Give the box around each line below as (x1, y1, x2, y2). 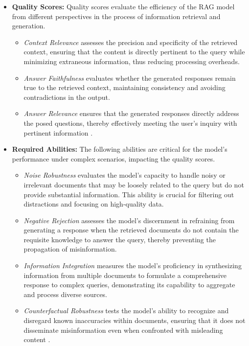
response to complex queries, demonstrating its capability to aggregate (23, 279, 235, 290)
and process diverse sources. (23, 289, 108, 299)
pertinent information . (23, 127, 93, 138)
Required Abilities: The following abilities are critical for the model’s (12, 144, 227, 154)
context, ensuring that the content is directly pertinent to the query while (23, 46, 245, 57)
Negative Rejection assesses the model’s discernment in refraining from (23, 215, 235, 225)
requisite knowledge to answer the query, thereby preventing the (23, 234, 216, 244)
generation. (12, 21, 45, 31)
